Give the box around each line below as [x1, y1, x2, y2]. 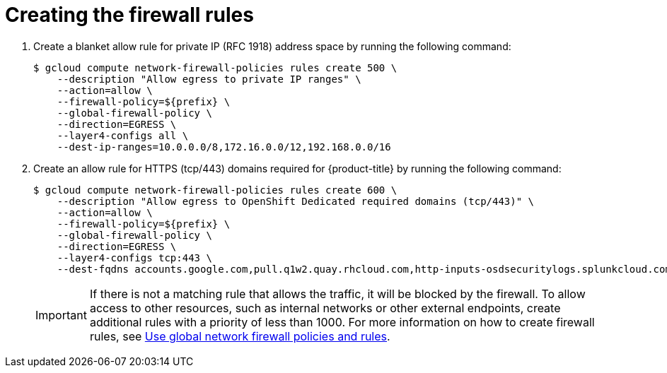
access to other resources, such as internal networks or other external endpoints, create [89, 300, 561, 315]
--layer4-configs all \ [57, 129, 189, 141]
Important [35, 307, 87, 322]
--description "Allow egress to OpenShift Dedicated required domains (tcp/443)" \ [57, 195, 535, 207]
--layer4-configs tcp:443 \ [57, 251, 212, 264]
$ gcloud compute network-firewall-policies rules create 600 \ [33, 184, 398, 196]
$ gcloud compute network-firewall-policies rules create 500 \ [33, 61, 398, 73]
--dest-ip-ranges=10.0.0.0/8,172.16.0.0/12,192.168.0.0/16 [57, 141, 391, 153]
